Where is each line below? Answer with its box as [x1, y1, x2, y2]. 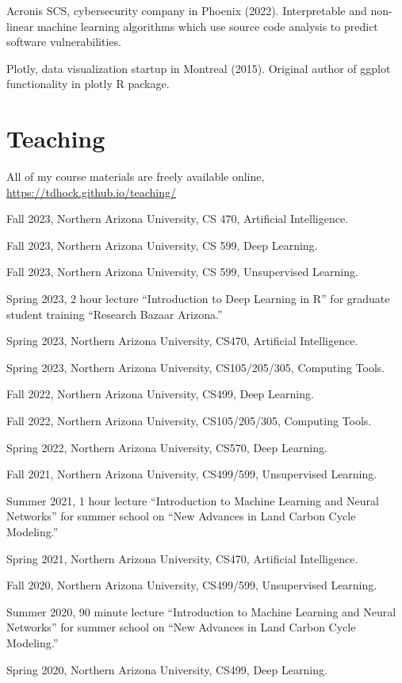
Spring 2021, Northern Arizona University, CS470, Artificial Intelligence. [6, 550, 358, 566]
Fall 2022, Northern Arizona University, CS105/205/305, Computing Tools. [6, 412, 372, 429]
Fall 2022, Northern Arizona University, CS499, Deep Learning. [6, 386, 314, 402]
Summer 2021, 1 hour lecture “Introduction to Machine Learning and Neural [6, 492, 379, 508]
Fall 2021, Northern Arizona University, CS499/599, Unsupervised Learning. [6, 466, 377, 482]
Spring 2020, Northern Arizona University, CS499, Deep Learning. [6, 661, 327, 677]
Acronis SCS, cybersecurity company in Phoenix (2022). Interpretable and [6, 2, 367, 18]
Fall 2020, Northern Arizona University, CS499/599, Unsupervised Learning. [6, 577, 377, 593]
